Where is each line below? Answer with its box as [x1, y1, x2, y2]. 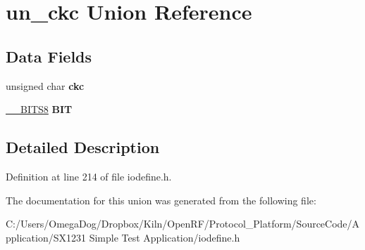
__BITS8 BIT [6, 102, 73, 117]
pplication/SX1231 [6, 230, 86, 244]
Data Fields [6, 45, 92, 67]
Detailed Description [6, 136, 160, 158]
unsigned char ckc [6, 78, 85, 93]
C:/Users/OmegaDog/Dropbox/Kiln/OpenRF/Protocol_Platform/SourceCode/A [6, 216, 360, 231]
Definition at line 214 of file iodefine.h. [6, 169, 172, 183]
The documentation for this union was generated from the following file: [6, 192, 316, 207]
